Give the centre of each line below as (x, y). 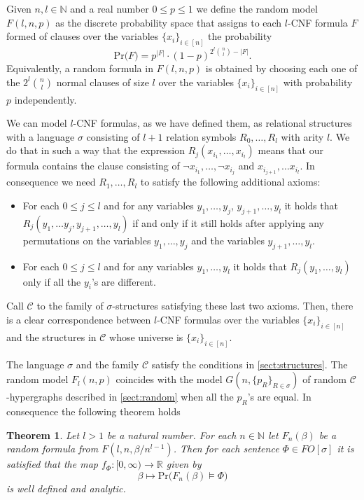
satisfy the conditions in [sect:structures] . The (250, 364)
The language (35, 364)
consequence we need (51, 182)
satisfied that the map (52, 464)
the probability (240, 36)
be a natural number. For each (172, 435)
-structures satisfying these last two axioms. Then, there (233, 306)
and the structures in (51, 336)
